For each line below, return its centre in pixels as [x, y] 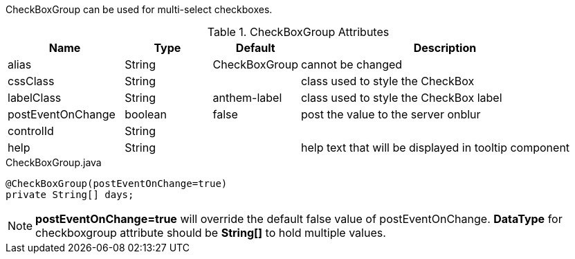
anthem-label [247, 98]
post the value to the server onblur [391, 114]
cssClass [31, 81]
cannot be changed [352, 64]
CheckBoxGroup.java [54, 162]
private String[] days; [70, 195]
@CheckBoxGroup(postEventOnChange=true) [117, 184]
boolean [146, 114]
